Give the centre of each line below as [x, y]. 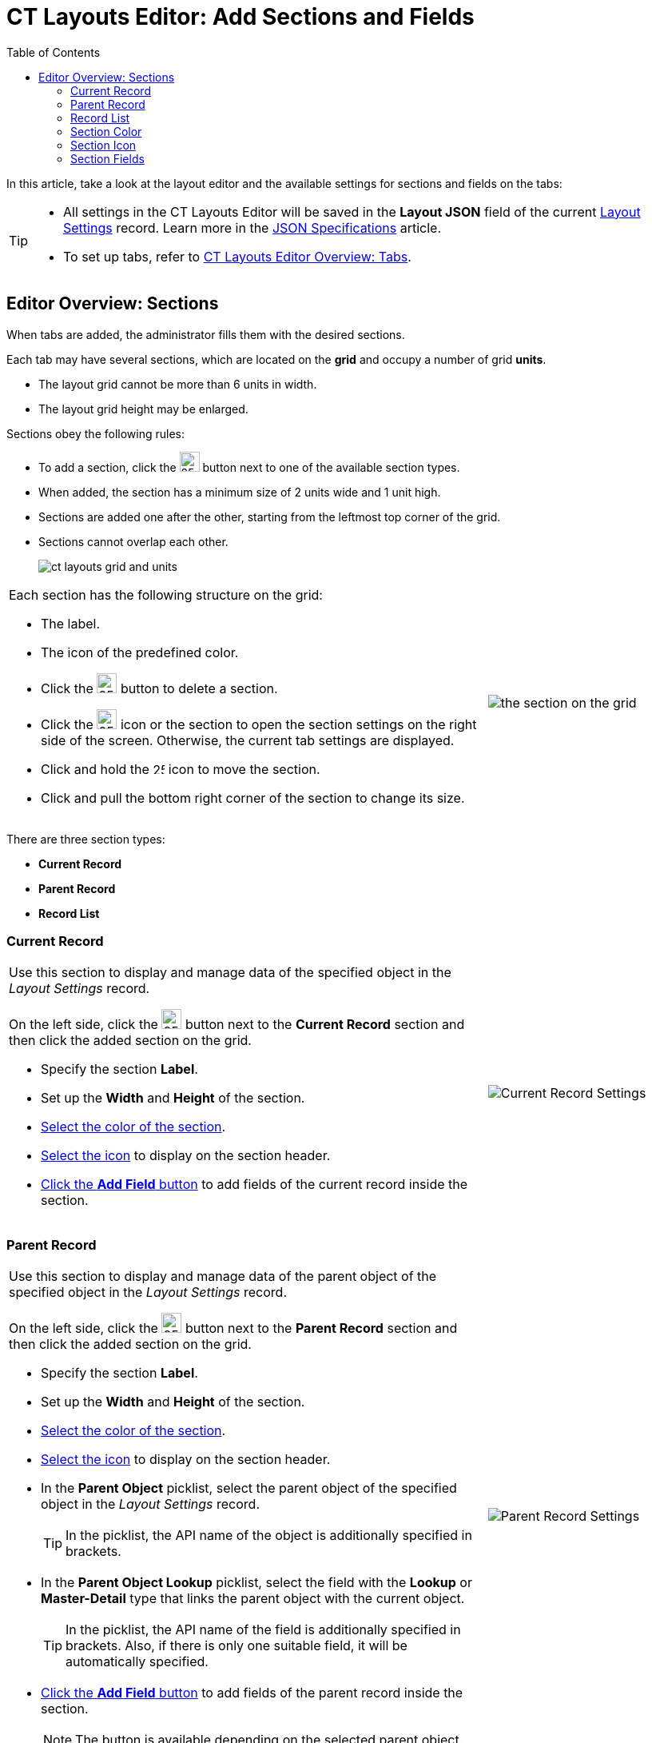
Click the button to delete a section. [159, 688]
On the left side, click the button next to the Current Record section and [237, 1025]
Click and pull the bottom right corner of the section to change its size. [253, 798]
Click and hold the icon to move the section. [181, 769]
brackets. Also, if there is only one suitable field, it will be [237, 1646]
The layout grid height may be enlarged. [143, 409]
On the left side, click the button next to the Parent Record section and [233, 1328]
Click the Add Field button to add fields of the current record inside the [254, 1185]
